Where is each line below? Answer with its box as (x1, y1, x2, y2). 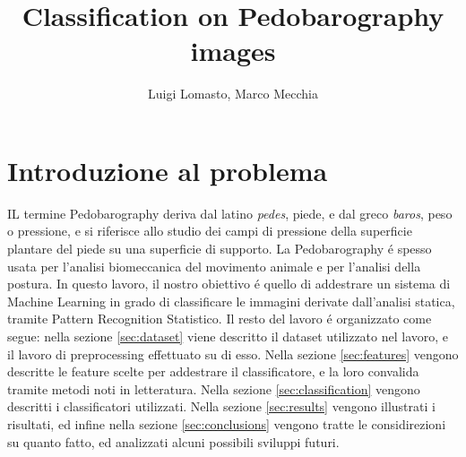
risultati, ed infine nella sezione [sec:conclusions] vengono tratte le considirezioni (7, 414, 446, 433)
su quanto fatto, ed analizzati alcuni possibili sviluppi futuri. (7, 432, 340, 451)
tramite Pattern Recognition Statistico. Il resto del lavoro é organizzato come (7, 309, 432, 328)
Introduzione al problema (7, 151, 328, 188)
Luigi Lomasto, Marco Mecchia (148, 84, 318, 103)
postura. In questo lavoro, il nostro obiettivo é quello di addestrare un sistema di (7, 274, 451, 293)
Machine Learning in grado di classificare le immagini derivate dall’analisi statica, (7, 291, 455, 310)
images (190, 32, 276, 69)
